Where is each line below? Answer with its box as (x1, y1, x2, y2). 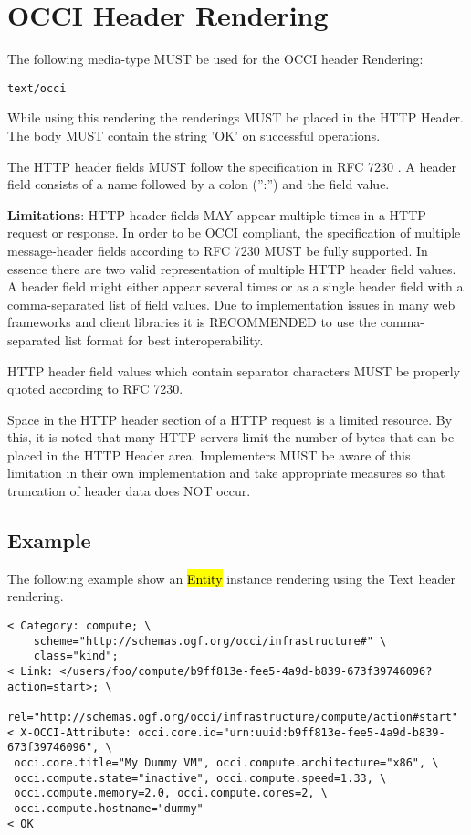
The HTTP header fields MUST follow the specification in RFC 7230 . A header (7, 156, 456, 175)
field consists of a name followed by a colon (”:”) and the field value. (7, 174, 390, 194)
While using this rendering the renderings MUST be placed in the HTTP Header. (7, 108, 464, 127)
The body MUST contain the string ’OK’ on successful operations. (7, 125, 381, 144)
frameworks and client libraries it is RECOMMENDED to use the (7, 312, 377, 332)
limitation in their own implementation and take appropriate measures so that (7, 463, 445, 482)
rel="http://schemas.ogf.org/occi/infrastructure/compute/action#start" (7, 710, 458, 724)
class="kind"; (33, 650, 119, 663)
